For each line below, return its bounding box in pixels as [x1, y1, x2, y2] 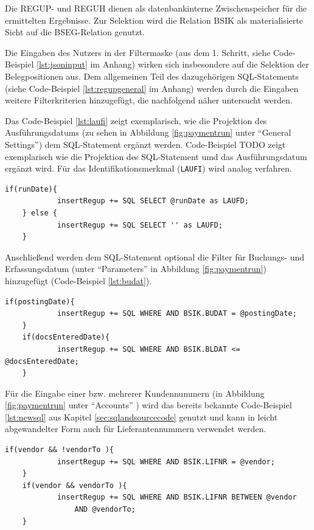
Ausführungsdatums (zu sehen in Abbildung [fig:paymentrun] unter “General [5, 126, 291, 139]
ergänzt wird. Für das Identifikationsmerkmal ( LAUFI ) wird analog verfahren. [5, 162, 292, 175]
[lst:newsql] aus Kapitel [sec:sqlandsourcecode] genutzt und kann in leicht [5, 410, 278, 423]
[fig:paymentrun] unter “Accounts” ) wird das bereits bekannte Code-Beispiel [5, 399, 292, 411]
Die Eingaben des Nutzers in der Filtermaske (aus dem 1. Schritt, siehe [5, 46, 271, 58]
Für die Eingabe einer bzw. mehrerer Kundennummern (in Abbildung [5, 386, 265, 399]
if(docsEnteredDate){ [22, 333, 110, 342]
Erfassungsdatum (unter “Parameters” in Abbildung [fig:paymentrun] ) [5, 262, 267, 275]
